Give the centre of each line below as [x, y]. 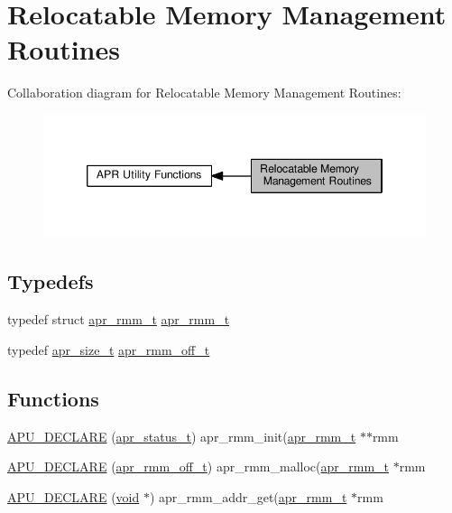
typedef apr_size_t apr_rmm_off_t [109, 349]
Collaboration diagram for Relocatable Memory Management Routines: [204, 93]
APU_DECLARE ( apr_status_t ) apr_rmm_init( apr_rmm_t [182, 436]
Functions [53, 398]
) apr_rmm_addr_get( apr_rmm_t [248, 496]
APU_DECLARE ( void [74, 496]
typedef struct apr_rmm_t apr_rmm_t [119, 319]
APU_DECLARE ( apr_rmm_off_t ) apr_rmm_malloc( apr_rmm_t [198, 466]
